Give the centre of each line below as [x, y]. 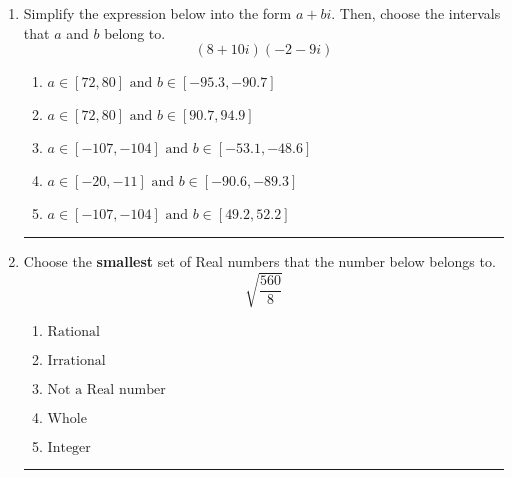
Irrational [76, 361]
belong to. [135, 32]
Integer [69, 448]
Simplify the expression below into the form [157, 13]
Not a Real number [106, 390]
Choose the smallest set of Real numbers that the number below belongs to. [259, 261]
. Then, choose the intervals [416, 13]
